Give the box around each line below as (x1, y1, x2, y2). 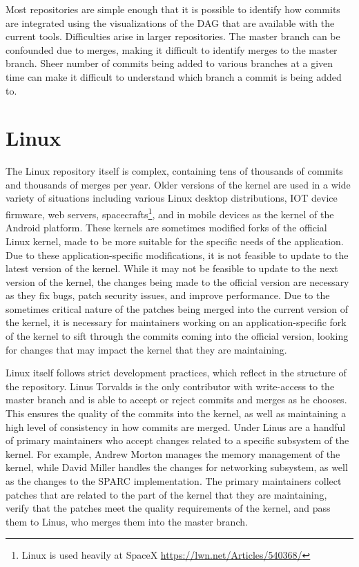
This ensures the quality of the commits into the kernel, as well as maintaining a (6, 406, 347, 421)
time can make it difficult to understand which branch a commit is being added (6, 69, 342, 84)
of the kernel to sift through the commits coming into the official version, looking (6, 329, 349, 343)
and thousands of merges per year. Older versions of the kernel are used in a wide (6, 177, 351, 191)
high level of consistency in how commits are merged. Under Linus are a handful (6, 419, 346, 434)
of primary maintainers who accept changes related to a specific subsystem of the (6, 433, 349, 448)
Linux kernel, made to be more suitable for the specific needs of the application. (6, 233, 344, 248)
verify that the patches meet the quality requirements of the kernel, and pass (6, 501, 331, 515)
